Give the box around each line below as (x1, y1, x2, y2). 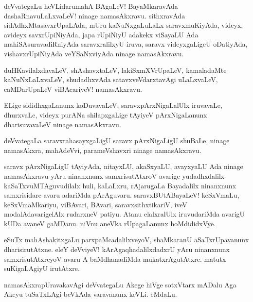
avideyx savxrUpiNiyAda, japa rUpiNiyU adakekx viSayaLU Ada (4, 29, 199, 39)
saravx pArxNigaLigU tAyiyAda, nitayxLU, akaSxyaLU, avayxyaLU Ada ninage (4, 161, 243, 171)
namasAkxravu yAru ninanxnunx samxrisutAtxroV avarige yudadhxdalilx (4, 170, 225, 181)
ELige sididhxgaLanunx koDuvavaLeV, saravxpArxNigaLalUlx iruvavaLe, (4, 100, 222, 110)
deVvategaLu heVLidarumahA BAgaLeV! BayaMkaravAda (4, 1, 178, 11)
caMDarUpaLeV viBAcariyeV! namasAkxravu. (4, 84, 142, 94)
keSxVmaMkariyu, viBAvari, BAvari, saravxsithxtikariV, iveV (4, 199, 187, 209)
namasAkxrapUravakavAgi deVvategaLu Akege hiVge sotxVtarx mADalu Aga (4, 279, 236, 289)
